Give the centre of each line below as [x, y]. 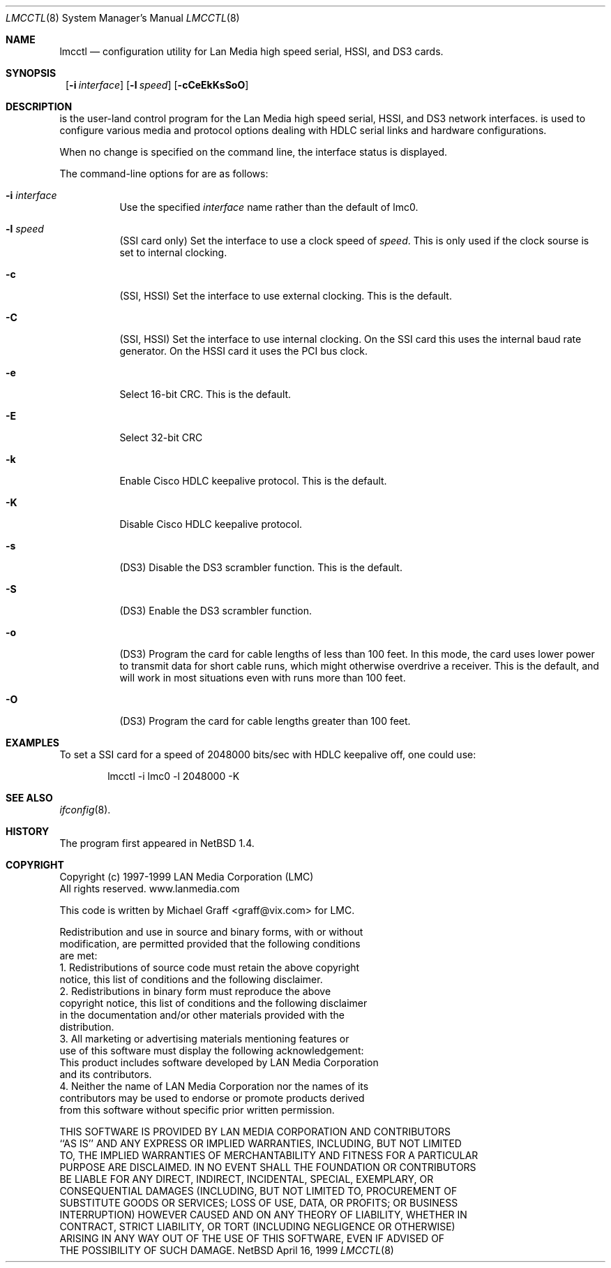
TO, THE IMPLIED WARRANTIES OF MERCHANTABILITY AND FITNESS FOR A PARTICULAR [269, 1155]
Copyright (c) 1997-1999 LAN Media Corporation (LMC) [187, 877]
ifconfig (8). [85, 810]
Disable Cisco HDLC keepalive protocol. [211, 524]
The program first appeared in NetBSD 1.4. [157, 843]
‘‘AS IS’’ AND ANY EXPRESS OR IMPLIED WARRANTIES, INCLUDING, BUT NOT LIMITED [261, 1143]
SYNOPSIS [31, 73]
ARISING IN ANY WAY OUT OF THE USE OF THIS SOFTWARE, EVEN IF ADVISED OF [252, 1238]
